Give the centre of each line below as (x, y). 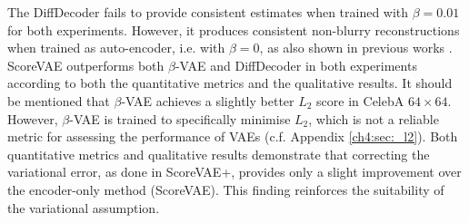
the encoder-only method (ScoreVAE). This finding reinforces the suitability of (226, 189)
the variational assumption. (84, 207)
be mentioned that (59, 100)
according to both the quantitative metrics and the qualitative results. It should (230, 83)
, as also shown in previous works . (356, 48)
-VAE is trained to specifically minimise (180, 118)
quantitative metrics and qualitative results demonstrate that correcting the (219, 154)
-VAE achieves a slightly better (208, 100)
